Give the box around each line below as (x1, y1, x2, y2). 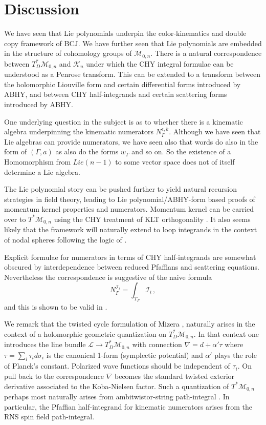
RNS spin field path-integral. (4, 411, 95, 422)
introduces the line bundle (4, 339, 86, 350)
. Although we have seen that (169, 126, 261, 137)
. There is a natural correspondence (150, 48, 262, 58)
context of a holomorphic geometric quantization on (4, 328, 167, 339)
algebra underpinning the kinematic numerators (4, 126, 153, 137)
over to (4, 213, 26, 224)
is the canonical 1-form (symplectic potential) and (46, 349, 203, 360)
